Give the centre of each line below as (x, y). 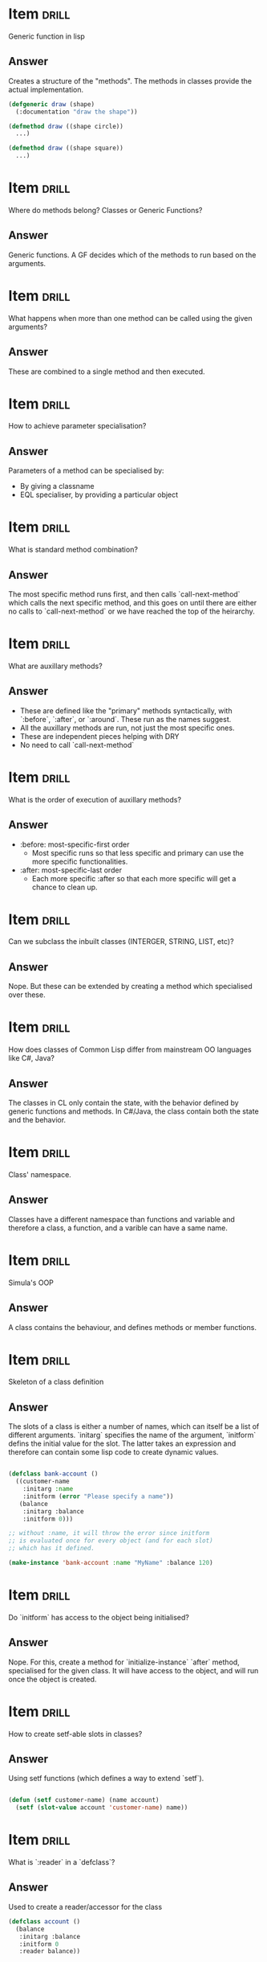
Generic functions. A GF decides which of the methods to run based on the (132, 255)
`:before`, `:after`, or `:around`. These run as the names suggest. (125, 719)
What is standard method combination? (73, 550)
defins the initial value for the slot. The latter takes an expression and (122, 1443)
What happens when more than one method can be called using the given (130, 318)
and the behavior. (37, 1120)
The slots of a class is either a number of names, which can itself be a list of (134, 1426)
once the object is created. (53, 1679)
